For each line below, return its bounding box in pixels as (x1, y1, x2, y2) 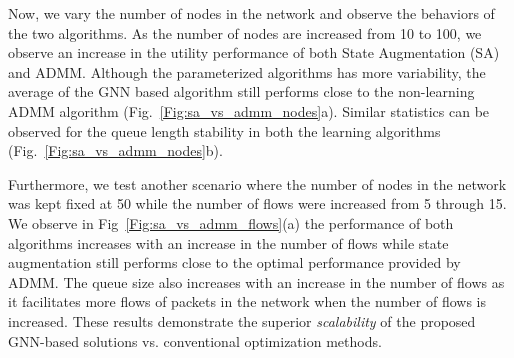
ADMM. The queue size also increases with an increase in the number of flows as (8, 271, 505, 292)
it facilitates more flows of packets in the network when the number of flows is (8, 291, 487, 312)
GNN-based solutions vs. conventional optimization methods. (8, 330, 382, 351)
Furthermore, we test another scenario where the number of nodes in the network (8, 173, 507, 194)
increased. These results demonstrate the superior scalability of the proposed (8, 310, 476, 331)
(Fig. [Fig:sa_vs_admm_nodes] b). (8, 140, 223, 161)
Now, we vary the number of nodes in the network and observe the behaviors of (8, 3, 495, 23)
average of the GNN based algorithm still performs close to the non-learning (8, 81, 475, 102)
